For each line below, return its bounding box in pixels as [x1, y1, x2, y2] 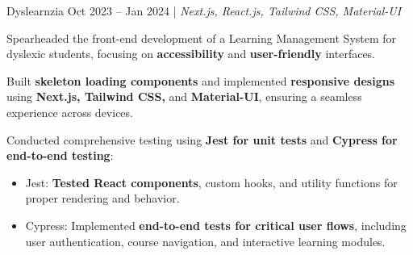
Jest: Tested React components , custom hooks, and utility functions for [25, 173, 398, 190]
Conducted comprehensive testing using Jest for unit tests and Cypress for [6, 131, 398, 148]
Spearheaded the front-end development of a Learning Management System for [6, 29, 397, 46]
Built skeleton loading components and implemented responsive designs [6, 72, 395, 89]
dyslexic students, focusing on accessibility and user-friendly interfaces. [6, 45, 376, 62]
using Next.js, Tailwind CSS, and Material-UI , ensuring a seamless [6, 88, 362, 105]
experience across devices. [6, 103, 133, 120]
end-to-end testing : [6, 147, 114, 164]
